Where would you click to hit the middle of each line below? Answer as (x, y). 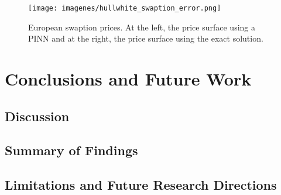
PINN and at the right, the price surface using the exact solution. (146, 38)
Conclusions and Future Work (128, 79)
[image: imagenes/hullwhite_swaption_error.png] (125, 8)
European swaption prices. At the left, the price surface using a (142, 27)
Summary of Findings (71, 150)
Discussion (37, 116)
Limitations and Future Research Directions (141, 185)
